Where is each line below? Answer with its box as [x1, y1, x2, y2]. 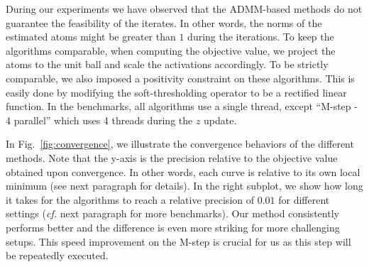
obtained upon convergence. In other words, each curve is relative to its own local [6, 164, 360, 179]
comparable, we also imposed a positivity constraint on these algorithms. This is [6, 70, 355, 85]
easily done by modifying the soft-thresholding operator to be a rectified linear [6, 85, 347, 99]
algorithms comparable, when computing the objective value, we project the [6, 43, 336, 58]
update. [204, 112, 237, 127]
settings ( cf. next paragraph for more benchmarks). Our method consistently [6, 206, 339, 221]
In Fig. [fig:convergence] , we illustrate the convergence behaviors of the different [6, 136, 354, 151]
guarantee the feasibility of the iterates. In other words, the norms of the [6, 15, 322, 30]
